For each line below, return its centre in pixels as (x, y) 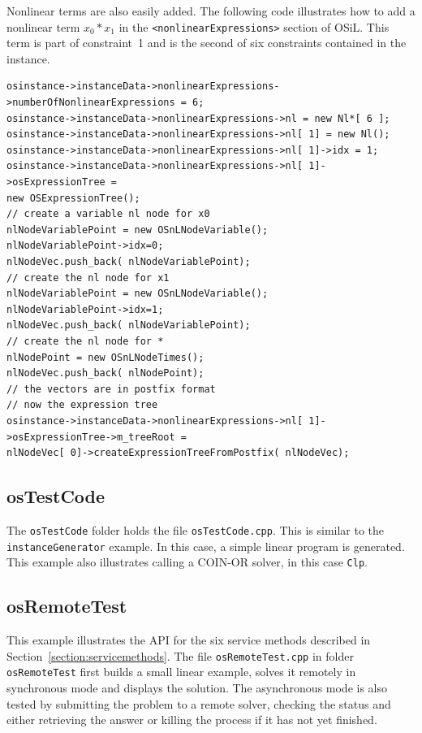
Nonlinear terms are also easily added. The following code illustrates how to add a (211, 11)
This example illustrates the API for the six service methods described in (189, 640)
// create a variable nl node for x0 (108, 214)
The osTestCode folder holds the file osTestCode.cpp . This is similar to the (196, 529)
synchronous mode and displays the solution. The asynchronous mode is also (197, 687)
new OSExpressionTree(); (73, 198)
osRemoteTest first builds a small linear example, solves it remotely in (181, 672)
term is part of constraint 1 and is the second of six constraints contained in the (207, 43)
